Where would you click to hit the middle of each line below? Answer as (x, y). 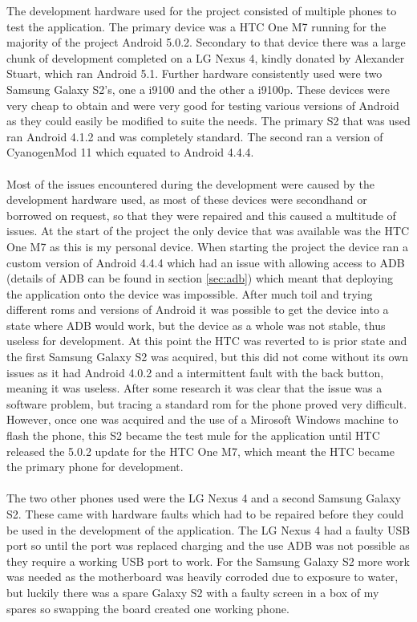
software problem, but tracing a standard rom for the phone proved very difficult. (207, 403)
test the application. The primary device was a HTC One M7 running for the (196, 26)
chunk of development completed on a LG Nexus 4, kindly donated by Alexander (206, 57)
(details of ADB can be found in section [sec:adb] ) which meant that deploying (200, 278)
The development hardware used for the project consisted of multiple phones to (202, 10)
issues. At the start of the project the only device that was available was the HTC (208, 231)
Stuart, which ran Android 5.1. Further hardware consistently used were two (194, 73)
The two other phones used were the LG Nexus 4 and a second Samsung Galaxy (204, 498)
